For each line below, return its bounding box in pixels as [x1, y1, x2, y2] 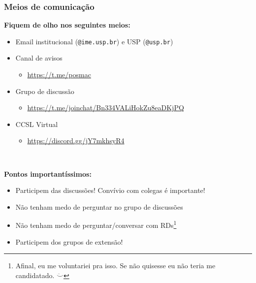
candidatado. [15, 270, 55, 280]
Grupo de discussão [15, 86, 74, 96]
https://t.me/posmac [27, 69, 91, 80]
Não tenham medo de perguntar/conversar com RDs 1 [15, 219, 177, 230]
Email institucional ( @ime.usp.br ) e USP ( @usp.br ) [15, 36, 173, 46]
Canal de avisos [15, 53, 63, 63]
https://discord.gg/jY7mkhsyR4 [27, 135, 125, 146]
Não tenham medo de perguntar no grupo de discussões [15, 201, 183, 212]
